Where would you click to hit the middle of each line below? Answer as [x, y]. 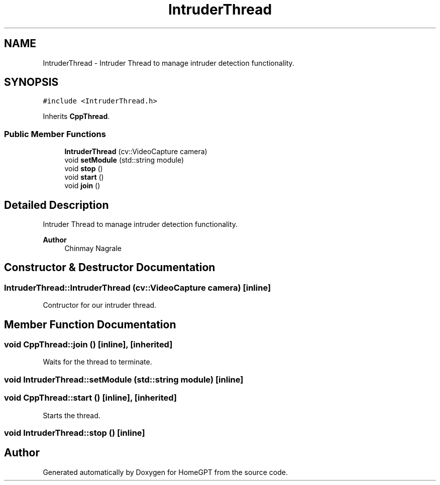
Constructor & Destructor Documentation [110, 268]
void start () [84, 177]
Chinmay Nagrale [93, 249]
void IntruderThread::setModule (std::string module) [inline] [124, 379]
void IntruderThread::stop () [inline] [75, 433]
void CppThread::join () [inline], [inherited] [88, 345]
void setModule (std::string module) [124, 160]
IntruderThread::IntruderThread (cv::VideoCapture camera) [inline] [138, 287]
